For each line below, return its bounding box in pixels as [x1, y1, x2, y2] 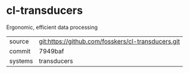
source [9, 37, 29, 45]
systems [9, 57, 33, 65]
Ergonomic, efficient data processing [6, 24, 98, 31]
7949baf [39, 46, 64, 55]
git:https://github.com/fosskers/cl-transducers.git [39, 37, 181, 45]
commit [9, 46, 31, 55]
